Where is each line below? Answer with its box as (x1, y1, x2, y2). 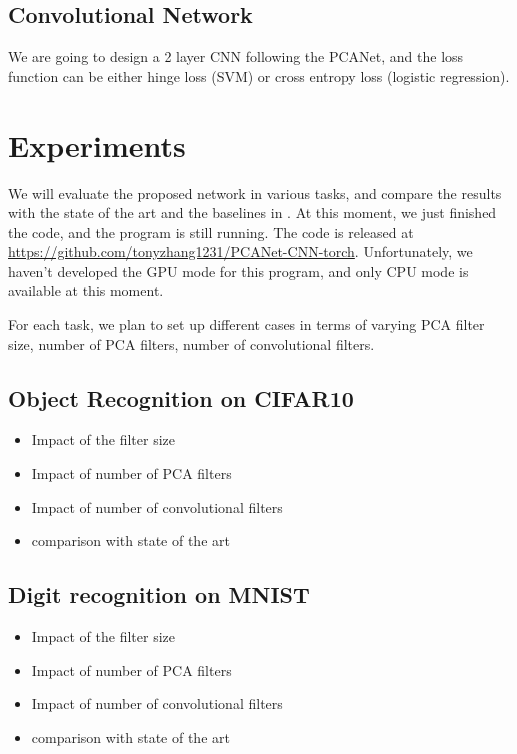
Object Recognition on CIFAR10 (8, 382, 354, 413)
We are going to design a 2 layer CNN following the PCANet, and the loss (8, 46, 464, 67)
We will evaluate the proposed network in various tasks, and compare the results (8, 182, 502, 203)
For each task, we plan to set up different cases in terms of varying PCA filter (8, 314, 485, 335)
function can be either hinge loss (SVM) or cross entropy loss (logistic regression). (8, 65, 510, 86)
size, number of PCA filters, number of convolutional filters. (8, 333, 375, 354)
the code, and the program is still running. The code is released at (8, 221, 414, 242)
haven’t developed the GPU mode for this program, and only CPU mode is (8, 260, 469, 281)
